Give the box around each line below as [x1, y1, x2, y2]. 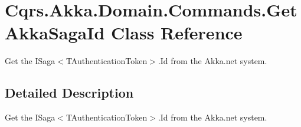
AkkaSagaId [5, 21, 105, 45]
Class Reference [111, 21, 243, 45]
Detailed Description [5, 83, 134, 102]
